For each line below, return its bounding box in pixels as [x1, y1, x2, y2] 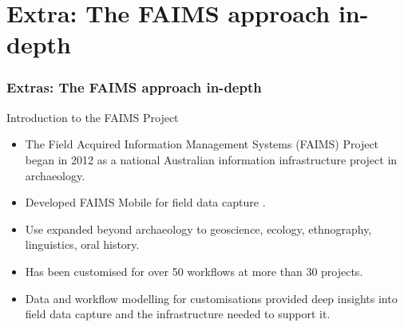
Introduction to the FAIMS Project [6, 108, 179, 125]
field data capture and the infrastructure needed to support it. [25, 305, 331, 322]
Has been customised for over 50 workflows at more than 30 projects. [25, 262, 363, 279]
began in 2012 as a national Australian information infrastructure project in [25, 151, 398, 167]
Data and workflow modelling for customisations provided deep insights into [25, 290, 398, 306]
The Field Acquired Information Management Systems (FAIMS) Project [25, 136, 379, 152]
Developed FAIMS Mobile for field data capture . [25, 194, 266, 211]
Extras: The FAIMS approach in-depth [6, 77, 262, 97]
